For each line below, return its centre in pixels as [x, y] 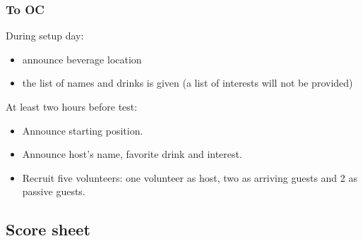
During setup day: [45, 36]
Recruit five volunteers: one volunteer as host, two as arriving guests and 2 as [190, 177]
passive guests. [54, 191]
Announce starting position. [83, 130]
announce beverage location [82, 59]
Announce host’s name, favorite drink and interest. [132, 154]
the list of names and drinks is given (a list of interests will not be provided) [188, 83]
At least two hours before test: [72, 106]
